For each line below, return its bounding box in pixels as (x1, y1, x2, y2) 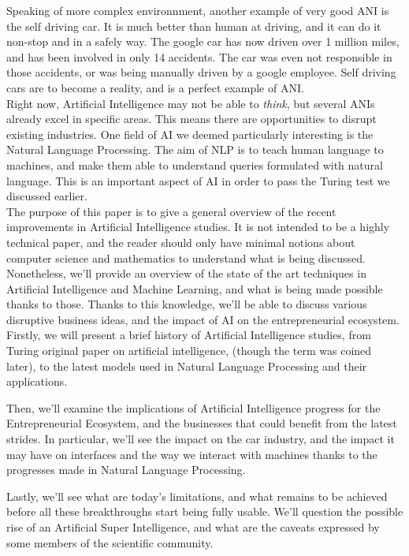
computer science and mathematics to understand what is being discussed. (6, 249, 366, 266)
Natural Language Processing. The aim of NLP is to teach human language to (6, 141, 384, 158)
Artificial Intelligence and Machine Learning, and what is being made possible (6, 280, 383, 297)
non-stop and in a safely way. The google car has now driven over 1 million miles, (6, 33, 400, 50)
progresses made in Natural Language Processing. (6, 461, 246, 478)
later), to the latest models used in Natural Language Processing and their (6, 357, 367, 374)
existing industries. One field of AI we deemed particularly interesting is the (6, 125, 374, 142)
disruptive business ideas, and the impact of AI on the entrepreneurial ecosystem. (6, 311, 400, 327)
